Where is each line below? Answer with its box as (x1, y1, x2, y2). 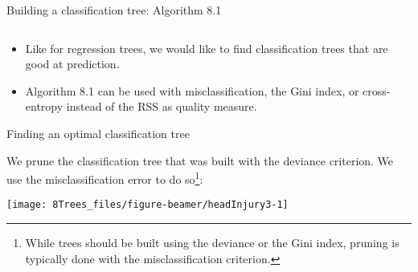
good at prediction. (25, 55, 120, 72)
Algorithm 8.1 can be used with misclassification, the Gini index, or (25, 82, 359, 99)
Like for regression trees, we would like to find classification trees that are (25, 39, 388, 56)
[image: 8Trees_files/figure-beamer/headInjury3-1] (6, 199, 289, 211)
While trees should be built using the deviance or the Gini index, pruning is (25, 234, 400, 251)
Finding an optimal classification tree (6, 124, 190, 141)
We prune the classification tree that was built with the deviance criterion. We (6, 152, 394, 168)
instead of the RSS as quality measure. (66, 98, 257, 115)
